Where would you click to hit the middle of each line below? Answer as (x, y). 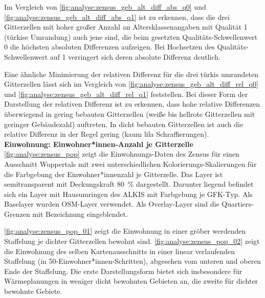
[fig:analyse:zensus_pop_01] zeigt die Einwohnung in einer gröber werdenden (125, 231)
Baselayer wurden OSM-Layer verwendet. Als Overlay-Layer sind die (112, 204)
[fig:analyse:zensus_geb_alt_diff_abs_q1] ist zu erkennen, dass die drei (117, 17)
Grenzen (17, 214)
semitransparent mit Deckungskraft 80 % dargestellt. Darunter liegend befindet (129, 184)
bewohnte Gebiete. (33, 291)
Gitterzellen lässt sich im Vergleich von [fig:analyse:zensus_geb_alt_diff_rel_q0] (131, 84)
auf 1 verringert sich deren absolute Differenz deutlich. (135, 56)
